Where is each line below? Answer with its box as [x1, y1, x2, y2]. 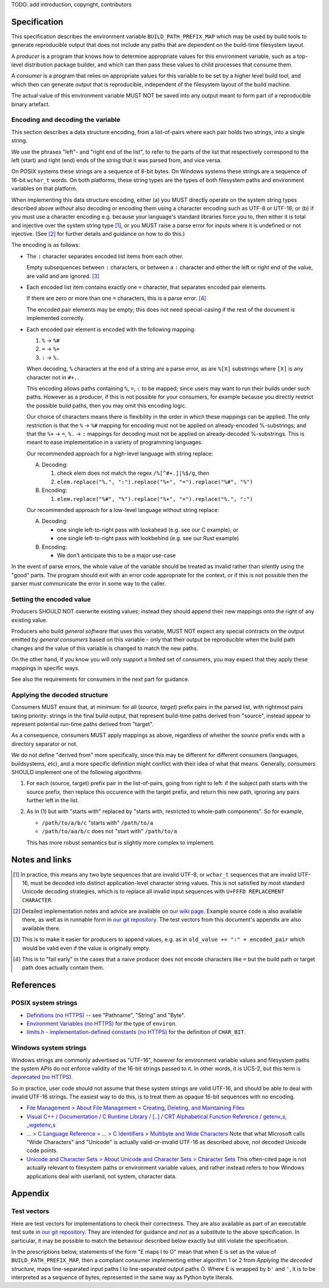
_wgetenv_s [26, 1122, 56, 1129]
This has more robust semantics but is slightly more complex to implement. [26, 839, 215, 846]
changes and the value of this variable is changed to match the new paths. [11, 644, 199, 652]
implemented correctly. [26, 315, 85, 322]
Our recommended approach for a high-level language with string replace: [26, 450, 213, 457]
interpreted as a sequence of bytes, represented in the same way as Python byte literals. [11, 1274, 234, 1281]
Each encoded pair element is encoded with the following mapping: [26, 326, 196, 333]
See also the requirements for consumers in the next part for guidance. [11, 675, 190, 683]
